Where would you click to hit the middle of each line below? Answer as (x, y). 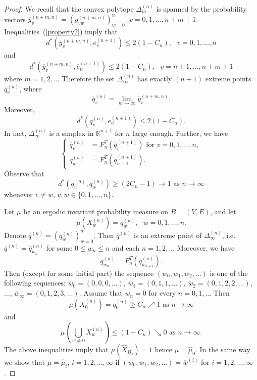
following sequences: (35, 283)
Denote (15, 235)
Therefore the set (88, 79)
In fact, (15, 133)
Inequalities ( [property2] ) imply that (61, 31)
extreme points (228, 79)
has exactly (155, 79)
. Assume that (101, 293)
